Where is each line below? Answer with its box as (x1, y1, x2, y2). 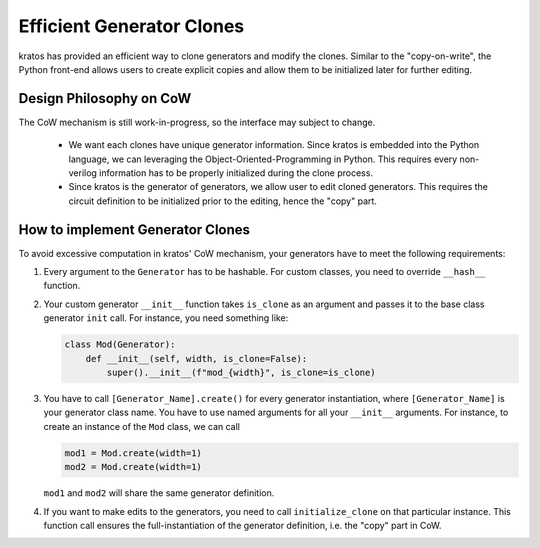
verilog (68, 167, 97, 179)
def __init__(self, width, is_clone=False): (85, 353, 308, 364)
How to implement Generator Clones (18, 221, 250, 238)
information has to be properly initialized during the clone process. (98, 167, 374, 179)
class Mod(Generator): (64, 339, 176, 350)
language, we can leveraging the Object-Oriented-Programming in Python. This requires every (68, 153, 458, 165)
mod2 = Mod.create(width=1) (64, 461, 202, 473)
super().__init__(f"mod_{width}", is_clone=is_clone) (106, 367, 376, 379)
